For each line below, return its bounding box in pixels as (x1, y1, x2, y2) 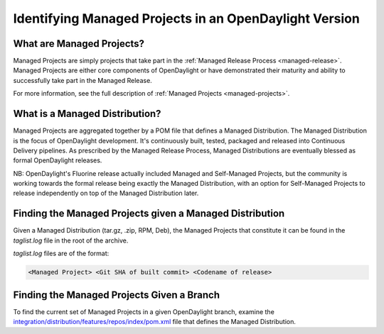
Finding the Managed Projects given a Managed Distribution (13, 208, 285, 220)
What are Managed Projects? (13, 38, 145, 50)
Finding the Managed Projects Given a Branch (13, 289, 220, 301)
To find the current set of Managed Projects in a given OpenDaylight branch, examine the (13, 307, 275, 316)
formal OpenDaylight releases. (13, 156, 102, 165)
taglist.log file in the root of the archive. (13, 236, 129, 245)
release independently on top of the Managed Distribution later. (13, 189, 199, 198)
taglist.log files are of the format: (13, 249, 110, 258)
